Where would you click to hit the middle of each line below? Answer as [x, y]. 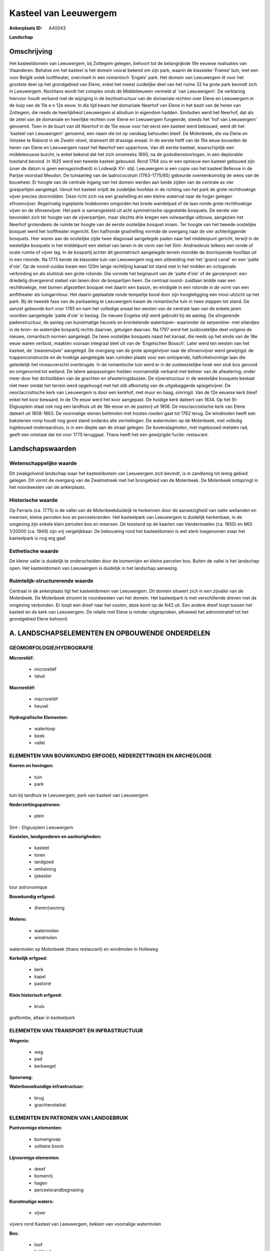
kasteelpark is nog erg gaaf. [38, 538]
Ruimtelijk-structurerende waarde [51, 581]
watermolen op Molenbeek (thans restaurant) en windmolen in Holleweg [84, 949]
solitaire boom [49, 1146]
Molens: [18, 919]
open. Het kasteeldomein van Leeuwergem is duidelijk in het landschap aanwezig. [94, 568]
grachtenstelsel [50, 1105]
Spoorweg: [21, 1077]
